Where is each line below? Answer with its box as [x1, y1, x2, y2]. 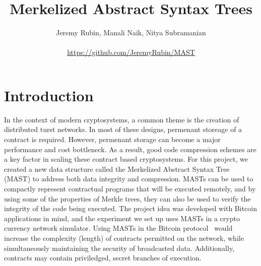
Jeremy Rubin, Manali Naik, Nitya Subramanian [56, 27, 206, 38]
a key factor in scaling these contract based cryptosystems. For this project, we [4, 154, 248, 164]
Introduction [4, 85, 94, 105]
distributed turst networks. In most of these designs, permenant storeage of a [4, 124, 242, 135]
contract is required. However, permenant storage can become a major [4, 134, 221, 145]
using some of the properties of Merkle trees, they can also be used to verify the [4, 193, 251, 204]
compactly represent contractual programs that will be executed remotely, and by [4, 183, 256, 193]
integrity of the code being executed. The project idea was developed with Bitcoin [4, 203, 257, 214]
